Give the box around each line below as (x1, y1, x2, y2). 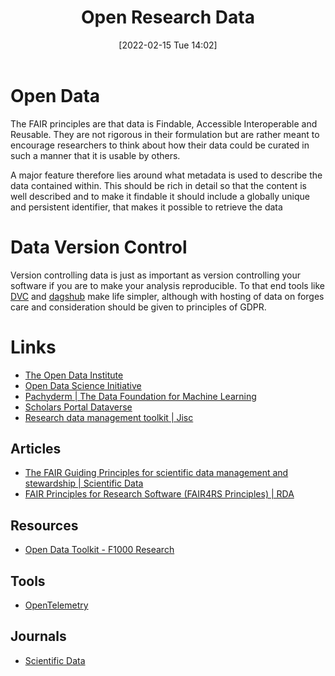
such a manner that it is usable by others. (10, 149, 181, 161)
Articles (10, 440, 62, 457)
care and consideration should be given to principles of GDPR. (10, 301, 267, 313)
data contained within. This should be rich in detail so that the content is (10, 179, 308, 191)
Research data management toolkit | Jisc (24, 411, 194, 423)
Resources (10, 517, 79, 534)
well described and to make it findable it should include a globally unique (10, 190, 311, 202)
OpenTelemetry (24, 599, 89, 611)
